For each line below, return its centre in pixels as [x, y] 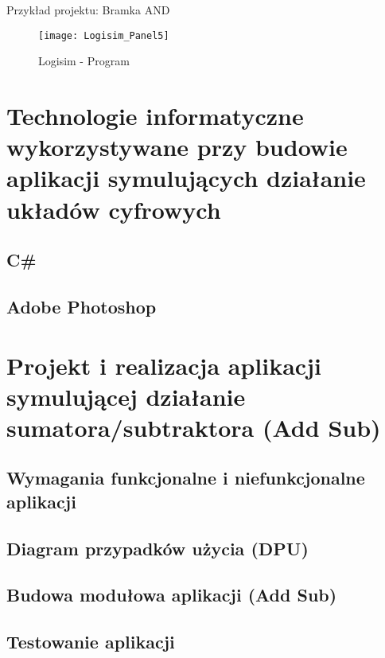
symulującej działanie [126, 396]
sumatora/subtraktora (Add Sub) [194, 427]
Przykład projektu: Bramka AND [88, 10]
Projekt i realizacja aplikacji [164, 365]
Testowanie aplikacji [91, 642]
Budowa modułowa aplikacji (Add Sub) [172, 595]
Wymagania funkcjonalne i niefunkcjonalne [186, 478]
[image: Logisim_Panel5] [104, 35]
